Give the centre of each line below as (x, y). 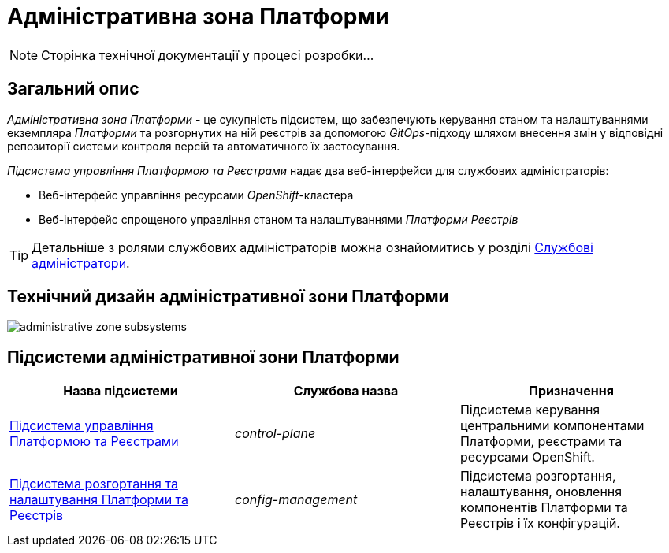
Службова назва (346, 391)
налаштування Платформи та (99, 500)
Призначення (571, 391)
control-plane (275, 434)
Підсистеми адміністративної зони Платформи (203, 357)
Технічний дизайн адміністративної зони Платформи (228, 297)
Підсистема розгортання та (94, 484)
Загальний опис (73, 89)
